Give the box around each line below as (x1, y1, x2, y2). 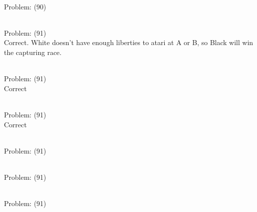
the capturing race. (4, 47, 62, 57)
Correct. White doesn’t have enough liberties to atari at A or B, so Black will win (4, 37, 254, 48)
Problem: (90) (4, 1, 47, 11)
